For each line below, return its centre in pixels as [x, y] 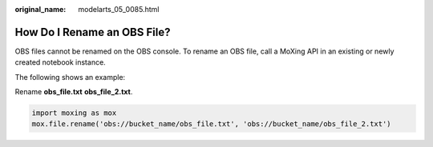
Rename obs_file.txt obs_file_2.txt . [74, 92]
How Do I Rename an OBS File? [93, 32]
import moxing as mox [74, 113]
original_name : [40, 9]
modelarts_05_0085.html [119, 9]
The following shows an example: [70, 77]
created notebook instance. [60, 62]
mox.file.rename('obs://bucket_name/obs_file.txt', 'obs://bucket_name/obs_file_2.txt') [212, 124]
